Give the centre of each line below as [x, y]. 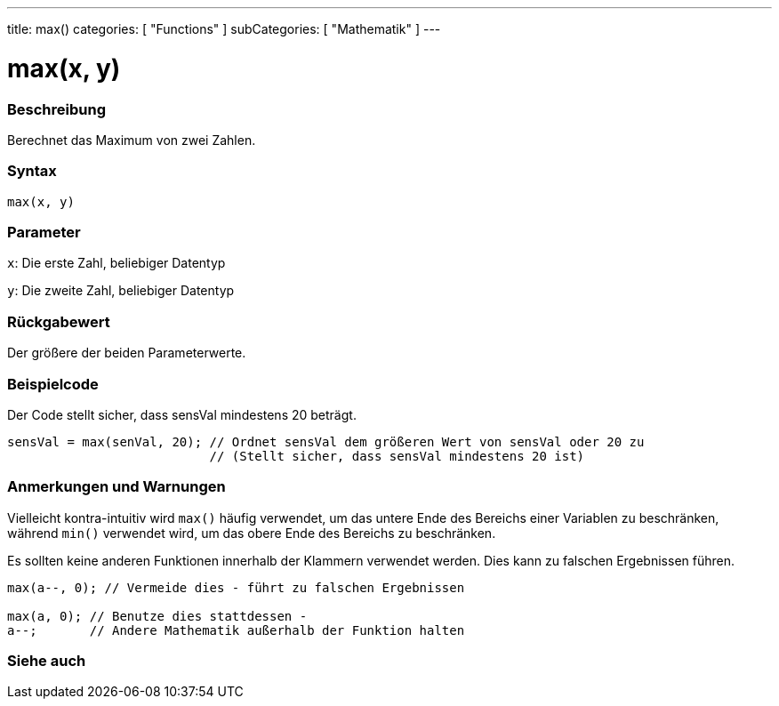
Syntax [32, 171]
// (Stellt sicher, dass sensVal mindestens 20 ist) [397, 456]
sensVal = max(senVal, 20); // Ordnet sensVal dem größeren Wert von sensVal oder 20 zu [326, 441]
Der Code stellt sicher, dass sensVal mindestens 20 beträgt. [182, 414]
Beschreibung [57, 109]
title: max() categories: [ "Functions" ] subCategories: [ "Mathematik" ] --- [224, 29]
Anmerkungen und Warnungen [116, 487]
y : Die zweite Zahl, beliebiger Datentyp [121, 291]
